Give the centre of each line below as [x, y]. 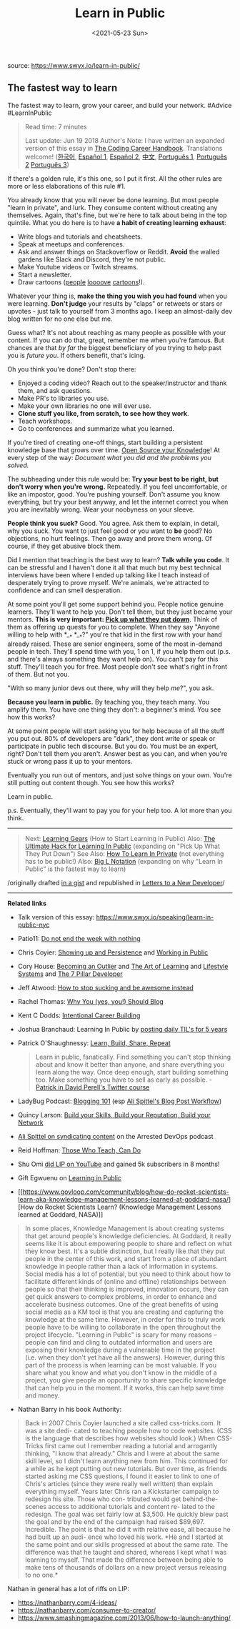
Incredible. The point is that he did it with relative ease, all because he [127, 1529]
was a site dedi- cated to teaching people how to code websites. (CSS [128, 1430]
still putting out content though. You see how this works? [91, 782]
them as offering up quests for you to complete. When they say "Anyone [114, 627]
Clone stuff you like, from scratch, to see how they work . [103, 413]
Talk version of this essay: [56, 917]
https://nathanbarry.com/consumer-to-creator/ [87, 1610]
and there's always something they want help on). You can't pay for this [113, 659]
